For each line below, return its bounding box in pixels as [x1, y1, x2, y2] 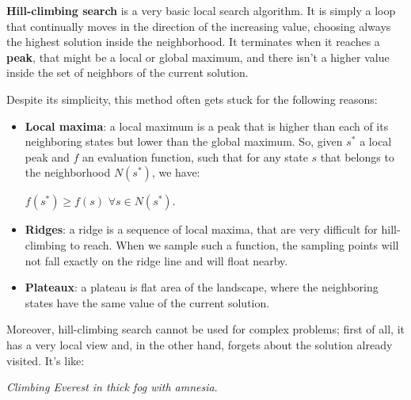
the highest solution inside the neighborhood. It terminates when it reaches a [6, 33, 380, 50]
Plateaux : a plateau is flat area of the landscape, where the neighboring [25, 279, 379, 295]
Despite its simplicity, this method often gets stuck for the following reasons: [6, 90, 378, 107]
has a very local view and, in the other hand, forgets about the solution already [6, 336, 393, 352]
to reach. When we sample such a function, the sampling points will [70, 236, 399, 253]
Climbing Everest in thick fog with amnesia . [6, 379, 218, 395]
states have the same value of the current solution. [25, 294, 270, 310]
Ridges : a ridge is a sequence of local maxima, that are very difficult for [25, 221, 378, 238]
